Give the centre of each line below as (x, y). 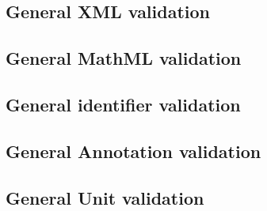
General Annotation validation (133, 151)
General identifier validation (123, 104)
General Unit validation (105, 197)
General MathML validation (124, 58)
